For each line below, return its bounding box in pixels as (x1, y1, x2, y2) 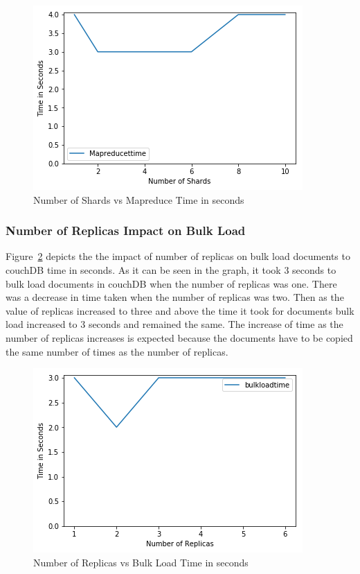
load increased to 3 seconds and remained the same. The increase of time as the (6, 317, 343, 331)
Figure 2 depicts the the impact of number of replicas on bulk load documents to (6, 249, 350, 263)
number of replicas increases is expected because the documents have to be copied (6, 330, 353, 345)
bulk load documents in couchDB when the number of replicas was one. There (6, 276, 337, 290)
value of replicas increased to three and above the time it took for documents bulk (6, 303, 354, 318)
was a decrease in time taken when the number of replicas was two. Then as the (6, 290, 344, 304)
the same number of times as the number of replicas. (6, 344, 228, 358)
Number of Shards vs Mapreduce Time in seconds (33, 192, 244, 207)
